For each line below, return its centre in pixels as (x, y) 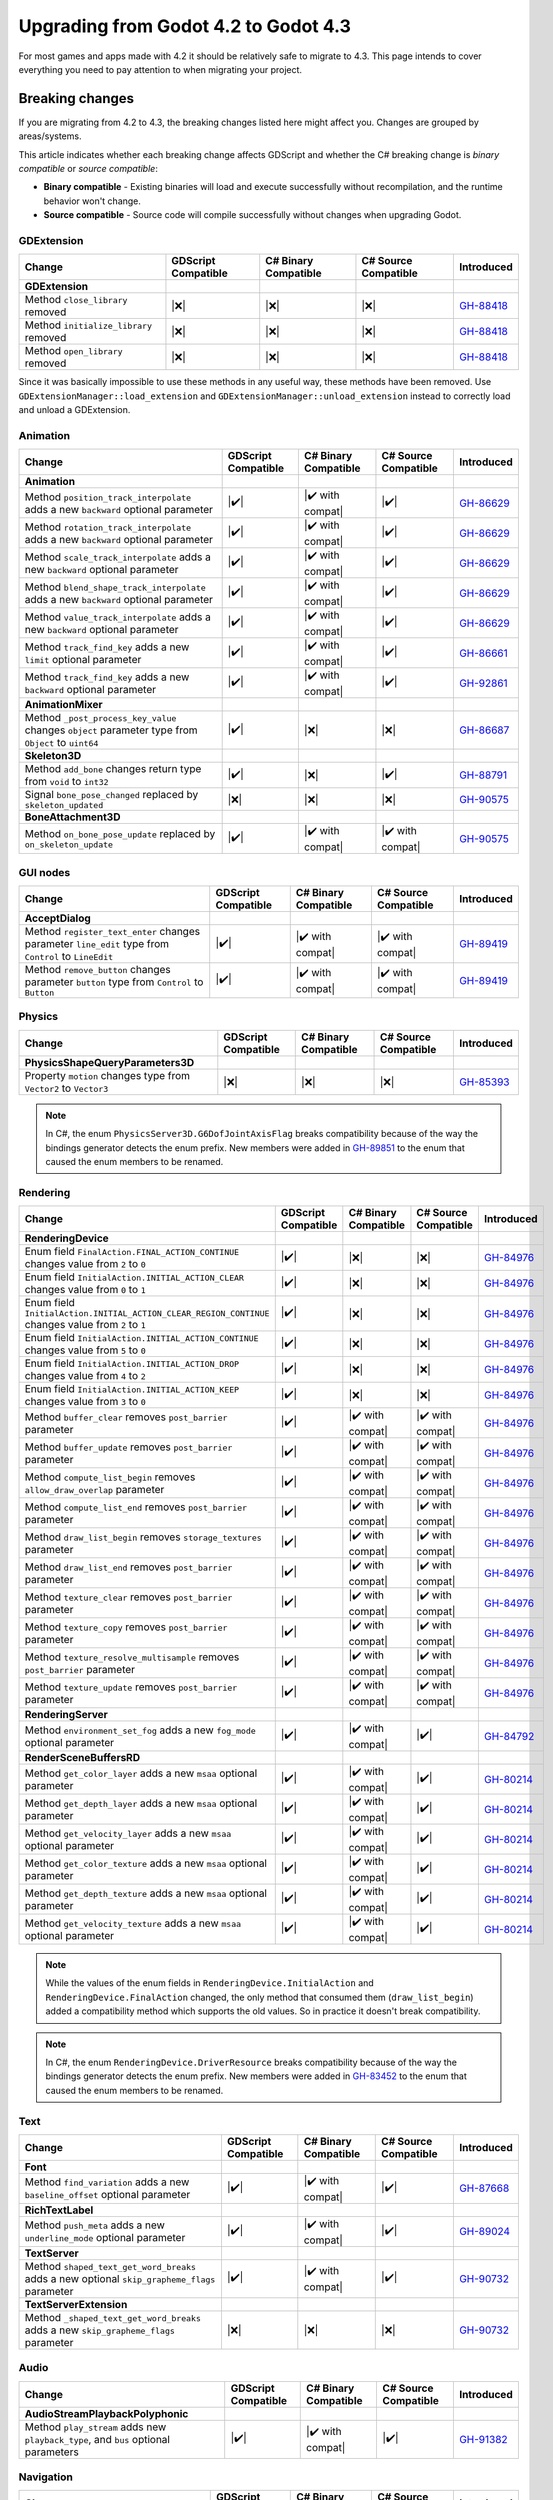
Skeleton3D (53, 756)
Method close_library (76, 300)
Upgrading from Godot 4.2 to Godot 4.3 (185, 26)
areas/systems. (50, 136)
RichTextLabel (59, 2210)
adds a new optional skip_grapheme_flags (120, 2278)
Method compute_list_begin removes (110, 1477)
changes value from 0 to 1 (85, 1290)
